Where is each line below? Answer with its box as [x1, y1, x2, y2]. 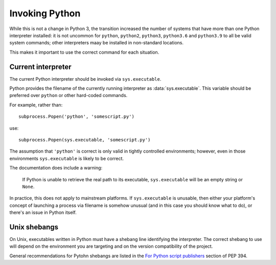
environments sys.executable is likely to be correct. [9, 155, 124, 161]
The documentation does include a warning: [9, 165, 103, 171]
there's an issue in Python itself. [9, 209, 77, 215]
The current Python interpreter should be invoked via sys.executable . [9, 76, 162, 82]
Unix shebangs [9, 223, 59, 231]
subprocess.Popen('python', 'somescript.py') [18, 114, 135, 119]
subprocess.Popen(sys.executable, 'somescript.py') [18, 137, 151, 142]
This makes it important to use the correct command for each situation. [9, 49, 159, 55]
